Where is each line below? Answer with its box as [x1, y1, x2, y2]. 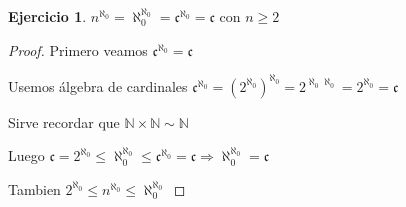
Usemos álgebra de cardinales [8, 75, 188, 96]
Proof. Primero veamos [8, 39, 148, 60]
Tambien [8, 178, 61, 199]
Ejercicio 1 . [8, 6, 87, 26]
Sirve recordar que [8, 111, 120, 132]
